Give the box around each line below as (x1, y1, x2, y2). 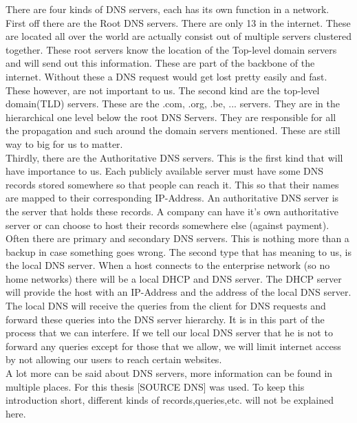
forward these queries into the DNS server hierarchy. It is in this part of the (6, 312, 325, 326)
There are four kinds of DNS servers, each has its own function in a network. (6, 2, 329, 16)
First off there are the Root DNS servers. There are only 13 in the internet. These (6, 15, 351, 30)
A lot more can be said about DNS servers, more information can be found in (6, 366, 333, 380)
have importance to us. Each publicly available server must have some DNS (6, 164, 323, 178)
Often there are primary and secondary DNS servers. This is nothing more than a (6, 231, 349, 246)
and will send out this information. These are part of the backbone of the (6, 56, 315, 70)
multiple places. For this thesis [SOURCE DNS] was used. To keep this (6, 379, 305, 393)
